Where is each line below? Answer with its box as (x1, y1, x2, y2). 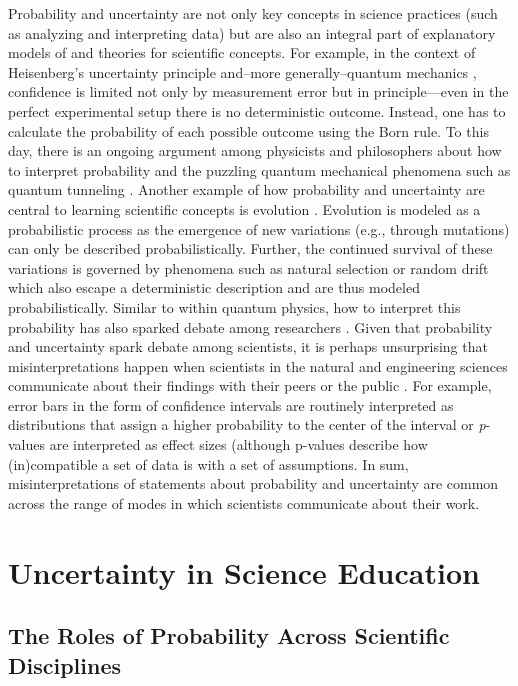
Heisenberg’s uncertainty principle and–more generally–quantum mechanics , (8, 61, 477, 82)
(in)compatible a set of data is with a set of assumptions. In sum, (8, 453, 409, 474)
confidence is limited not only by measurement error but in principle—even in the (8, 81, 509, 102)
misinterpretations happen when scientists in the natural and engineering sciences (8, 355, 508, 376)
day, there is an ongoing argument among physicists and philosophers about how (8, 140, 502, 161)
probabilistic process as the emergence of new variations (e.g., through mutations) (8, 218, 510, 239)
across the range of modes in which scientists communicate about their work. (8, 492, 480, 513)
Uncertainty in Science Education (8, 551, 480, 592)
